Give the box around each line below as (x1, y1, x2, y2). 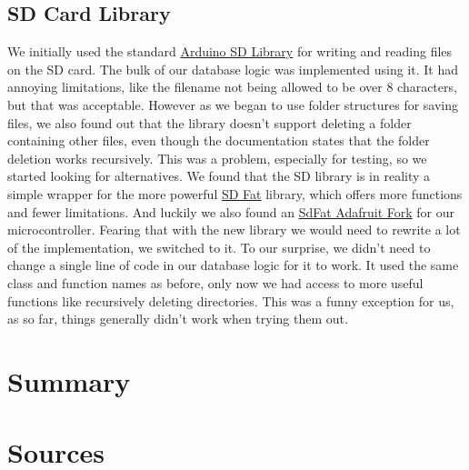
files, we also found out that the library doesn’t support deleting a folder (7, 113, 412, 132)
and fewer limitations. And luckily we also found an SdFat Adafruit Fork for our (7, 202, 454, 221)
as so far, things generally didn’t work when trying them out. (7, 309, 348, 328)
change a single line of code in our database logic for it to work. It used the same (7, 255, 459, 275)
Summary (7, 362, 131, 399)
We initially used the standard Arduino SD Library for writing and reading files (7, 42, 453, 61)
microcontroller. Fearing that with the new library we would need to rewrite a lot (7, 220, 461, 239)
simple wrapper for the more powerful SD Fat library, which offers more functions (7, 184, 463, 203)
